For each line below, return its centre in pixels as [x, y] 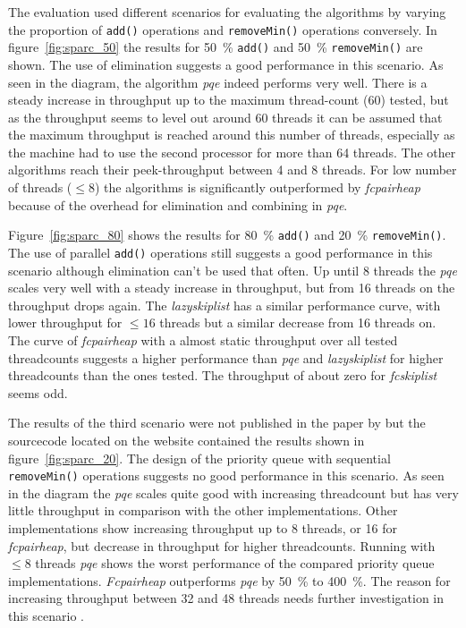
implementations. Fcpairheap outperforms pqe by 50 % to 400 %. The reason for [229, 580]
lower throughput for [65, 322]
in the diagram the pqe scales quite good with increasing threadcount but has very [233, 492]
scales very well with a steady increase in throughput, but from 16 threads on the [232, 288]
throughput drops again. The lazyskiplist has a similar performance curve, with [225, 305]
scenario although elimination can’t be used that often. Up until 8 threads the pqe [233, 270]
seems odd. [38, 392]
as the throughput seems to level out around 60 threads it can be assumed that [225, 117]
